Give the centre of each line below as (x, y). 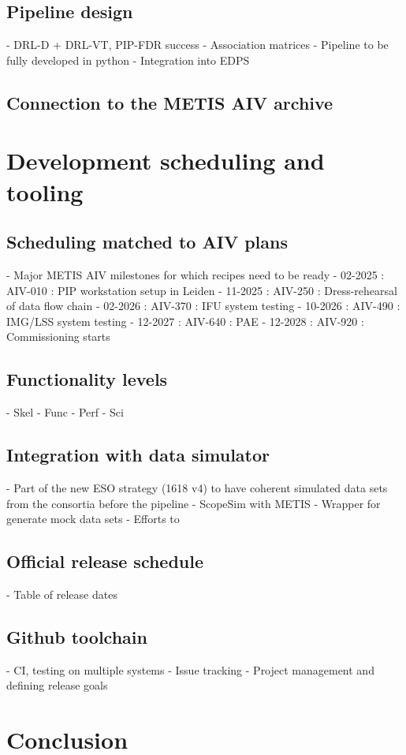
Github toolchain (77, 636)
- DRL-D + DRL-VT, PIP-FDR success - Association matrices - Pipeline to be (197, 45)
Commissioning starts (58, 336)
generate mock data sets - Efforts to (93, 519)
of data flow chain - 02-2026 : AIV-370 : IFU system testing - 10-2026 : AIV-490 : (203, 306)
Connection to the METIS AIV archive (170, 102)
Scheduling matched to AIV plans (147, 242)
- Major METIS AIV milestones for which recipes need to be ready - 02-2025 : (196, 274)
